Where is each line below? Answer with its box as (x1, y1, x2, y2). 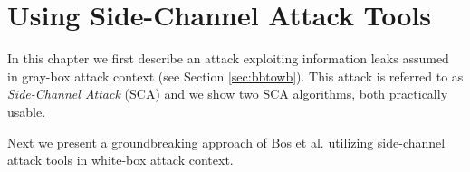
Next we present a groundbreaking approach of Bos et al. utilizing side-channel (7, 132, 446, 151)
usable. (7, 101, 46, 120)
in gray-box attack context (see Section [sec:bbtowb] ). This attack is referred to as (7, 66, 464, 85)
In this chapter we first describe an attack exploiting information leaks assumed (7, 49, 449, 68)
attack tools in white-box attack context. (7, 150, 234, 169)
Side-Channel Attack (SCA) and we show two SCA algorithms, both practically (7, 84, 448, 103)
